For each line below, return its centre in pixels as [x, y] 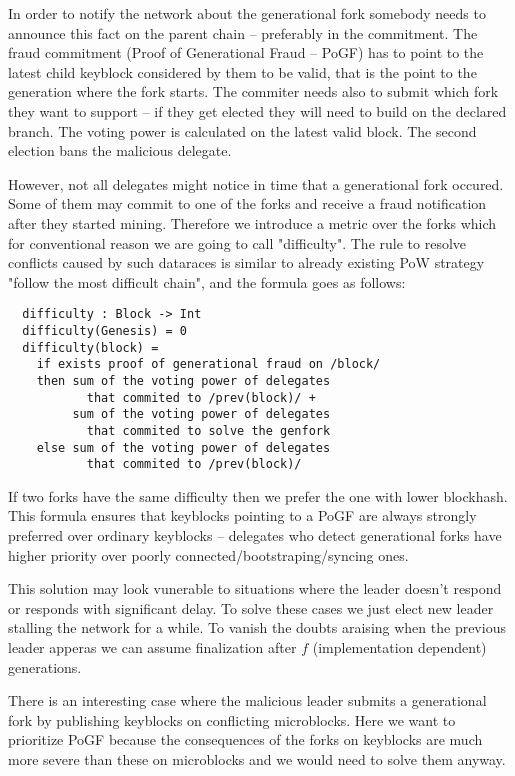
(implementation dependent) [399, 647]
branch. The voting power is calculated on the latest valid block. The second [242, 130]
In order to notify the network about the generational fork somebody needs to [247, 13]
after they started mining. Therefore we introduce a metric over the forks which [252, 222]
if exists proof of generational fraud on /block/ [208, 364]
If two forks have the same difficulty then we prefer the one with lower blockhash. [258, 495]
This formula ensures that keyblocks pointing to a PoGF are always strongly [242, 515]
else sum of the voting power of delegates [183, 447]
